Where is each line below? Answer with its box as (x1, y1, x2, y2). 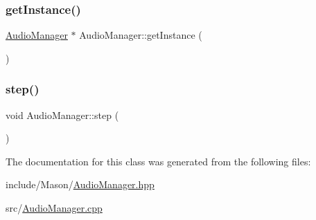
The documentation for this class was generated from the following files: (6, 154, 311, 168)
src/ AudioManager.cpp (6, 201, 103, 214)
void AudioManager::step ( (6, 107, 119, 122)
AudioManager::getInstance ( (79, 28, 202, 42)
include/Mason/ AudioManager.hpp (6, 177, 155, 192)
